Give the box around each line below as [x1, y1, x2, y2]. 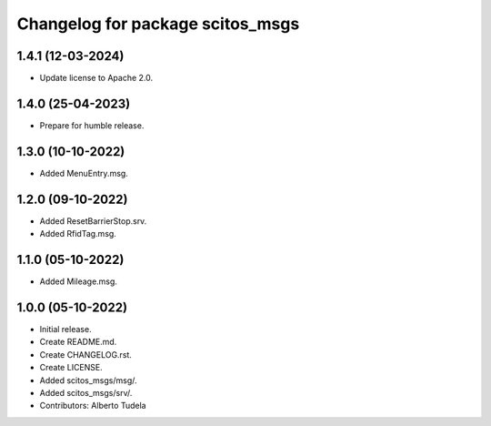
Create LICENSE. [39, 362, 104, 373]
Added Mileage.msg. [39, 276, 118, 287]
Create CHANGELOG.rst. [39, 349, 132, 360]
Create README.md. [39, 337, 117, 348]
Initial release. [39, 323, 92, 334]
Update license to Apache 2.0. [39, 73, 154, 84]
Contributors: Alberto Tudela [39, 401, 146, 411]
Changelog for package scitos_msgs [16, 14, 300, 34]
